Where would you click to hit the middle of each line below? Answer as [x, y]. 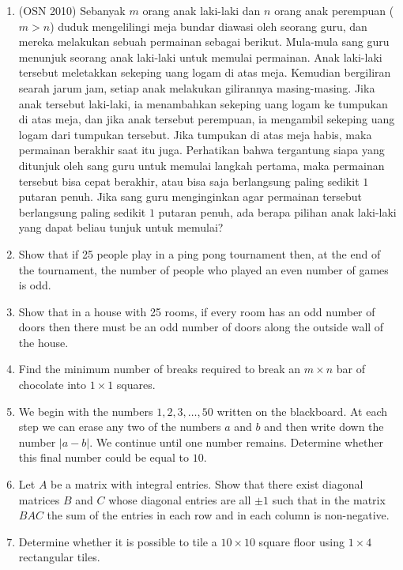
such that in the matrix [329, 499]
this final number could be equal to [104, 457]
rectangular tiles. [59, 557]
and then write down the [324, 427]
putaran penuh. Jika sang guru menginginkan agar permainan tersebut [190, 196]
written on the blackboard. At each [302, 411]
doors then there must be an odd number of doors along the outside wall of [201, 327]
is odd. [35, 285]
